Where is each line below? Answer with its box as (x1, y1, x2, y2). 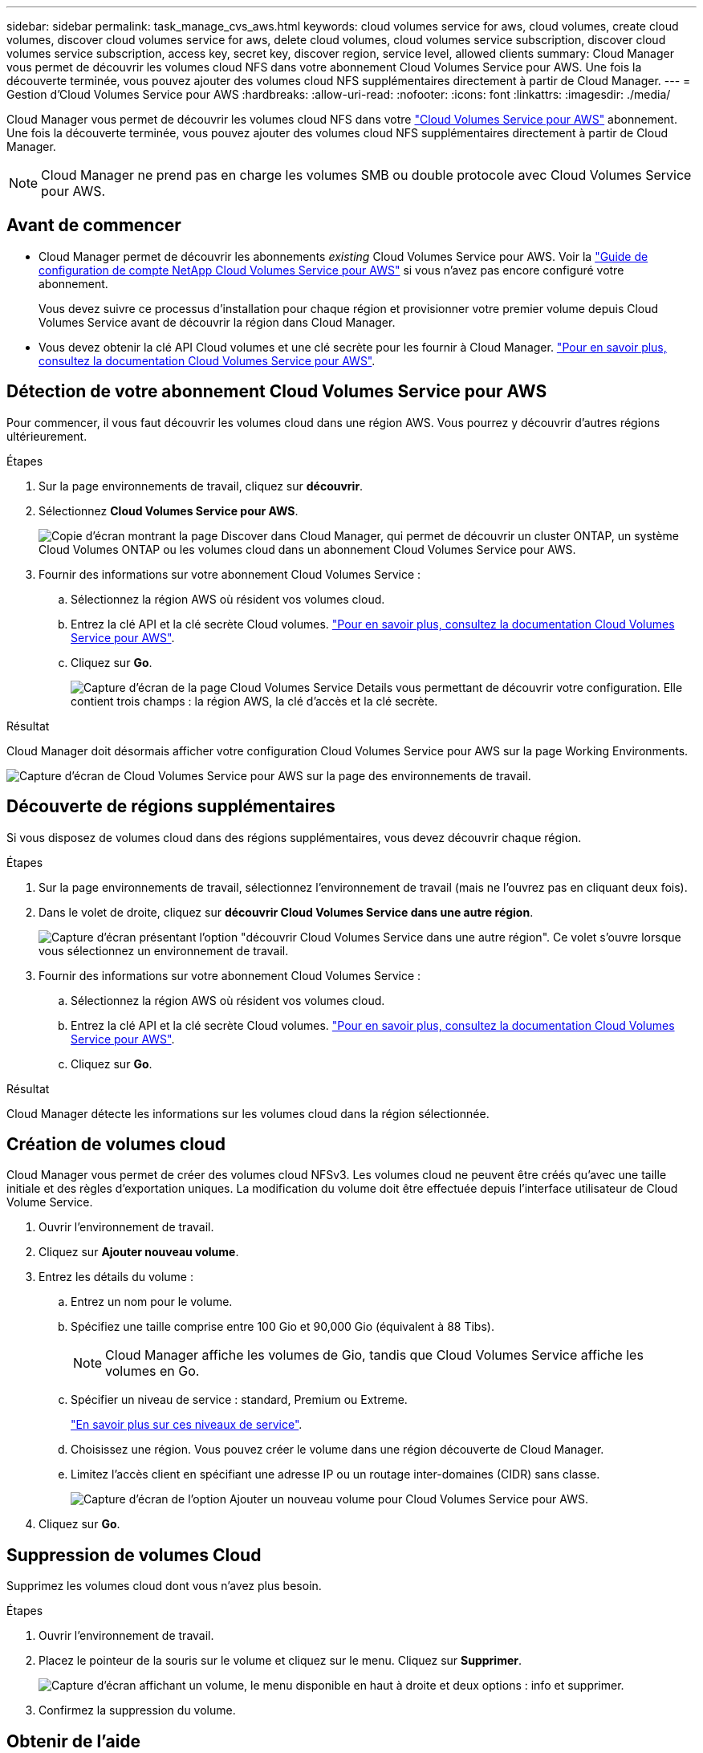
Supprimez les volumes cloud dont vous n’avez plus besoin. (6, 1579, 322, 1593)
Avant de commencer (6, 215, 181, 236)
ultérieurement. (6, 429, 87, 443)
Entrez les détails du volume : (39, 1270, 194, 1284)
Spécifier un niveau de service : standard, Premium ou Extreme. (71, 1393, 408, 1407)
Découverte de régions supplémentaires (6, 796, 335, 817)
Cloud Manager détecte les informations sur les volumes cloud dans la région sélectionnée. (6, 1106, 490, 1121)
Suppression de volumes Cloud (6, 1544, 262, 1565)
